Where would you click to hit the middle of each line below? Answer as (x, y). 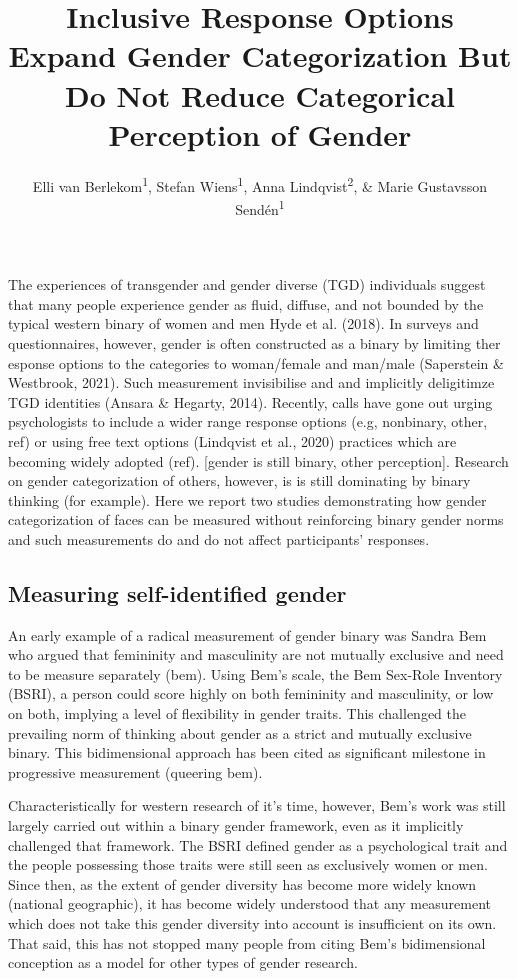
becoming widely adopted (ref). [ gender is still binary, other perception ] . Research (258, 460)
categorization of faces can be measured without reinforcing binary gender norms (256, 519)
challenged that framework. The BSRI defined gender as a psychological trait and (258, 844)
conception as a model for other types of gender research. (183, 962)
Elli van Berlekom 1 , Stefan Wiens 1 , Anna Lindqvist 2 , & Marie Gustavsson (260, 184)
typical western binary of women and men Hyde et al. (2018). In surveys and (243, 323)
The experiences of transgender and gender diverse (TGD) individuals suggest (247, 284)
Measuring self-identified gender (177, 592)
